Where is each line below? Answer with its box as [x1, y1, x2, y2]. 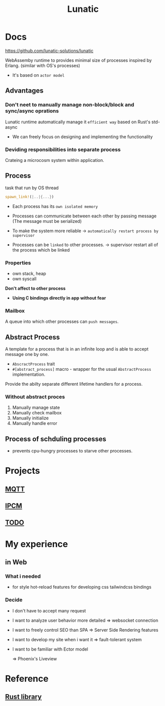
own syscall [12, 276, 37, 282]
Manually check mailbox [12, 410, 62, 416]
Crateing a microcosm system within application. [5, 157, 105, 163]
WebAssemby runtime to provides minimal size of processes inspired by [5, 57, 152, 63]
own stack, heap [12, 270, 46, 276]
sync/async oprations [5, 107, 59, 114]
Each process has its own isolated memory [12, 203, 98, 209]
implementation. [12, 371, 45, 377]
